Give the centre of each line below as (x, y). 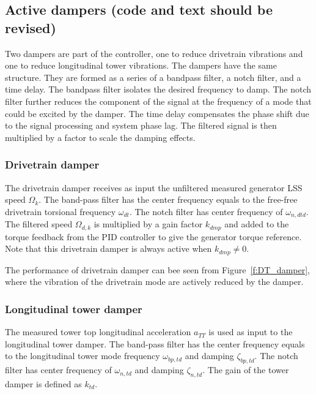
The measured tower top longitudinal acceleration (98, 332)
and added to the (257, 224)
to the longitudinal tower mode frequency (83, 356)
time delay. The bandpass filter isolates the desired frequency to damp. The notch (158, 89)
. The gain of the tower (246, 370)
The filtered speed (39, 224)
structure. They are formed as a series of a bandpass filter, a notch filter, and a (153, 77)
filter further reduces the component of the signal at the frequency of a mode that (158, 101)
